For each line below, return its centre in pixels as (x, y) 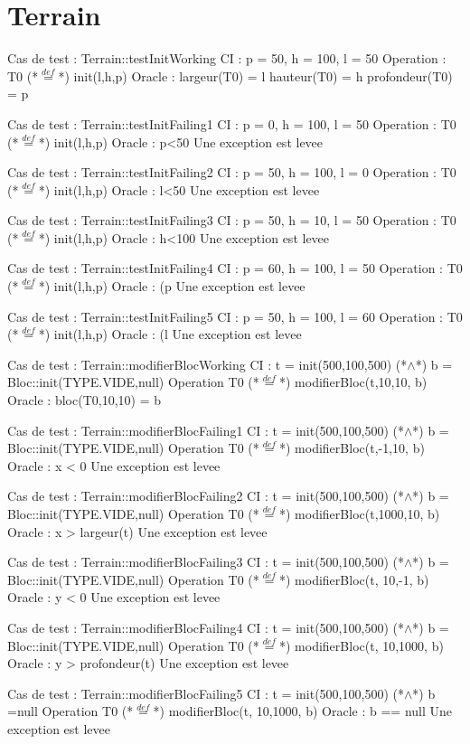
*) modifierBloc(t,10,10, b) (353, 382)
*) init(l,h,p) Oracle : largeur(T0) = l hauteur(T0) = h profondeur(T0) (255, 75)
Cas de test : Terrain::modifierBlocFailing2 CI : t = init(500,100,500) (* (206, 496)
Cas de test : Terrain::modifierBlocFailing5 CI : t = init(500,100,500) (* (206, 693)
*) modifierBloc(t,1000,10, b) (360, 513)
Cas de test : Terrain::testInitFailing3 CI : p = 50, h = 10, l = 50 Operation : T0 (232, 220)
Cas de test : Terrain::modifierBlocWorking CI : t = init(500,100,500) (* (207, 364)
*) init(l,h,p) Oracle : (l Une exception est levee (170, 334)
